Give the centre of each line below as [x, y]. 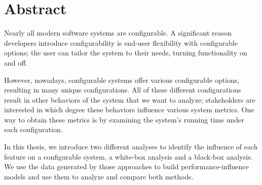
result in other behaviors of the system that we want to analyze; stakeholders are [130, 99]
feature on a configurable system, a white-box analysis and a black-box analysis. [128, 156]
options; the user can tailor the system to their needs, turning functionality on [126, 53]
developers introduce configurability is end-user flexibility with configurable [121, 42]
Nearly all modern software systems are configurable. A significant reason [118, 33]
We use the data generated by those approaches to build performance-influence [126, 166]
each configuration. [33, 129]
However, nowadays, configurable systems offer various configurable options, [122, 80]
